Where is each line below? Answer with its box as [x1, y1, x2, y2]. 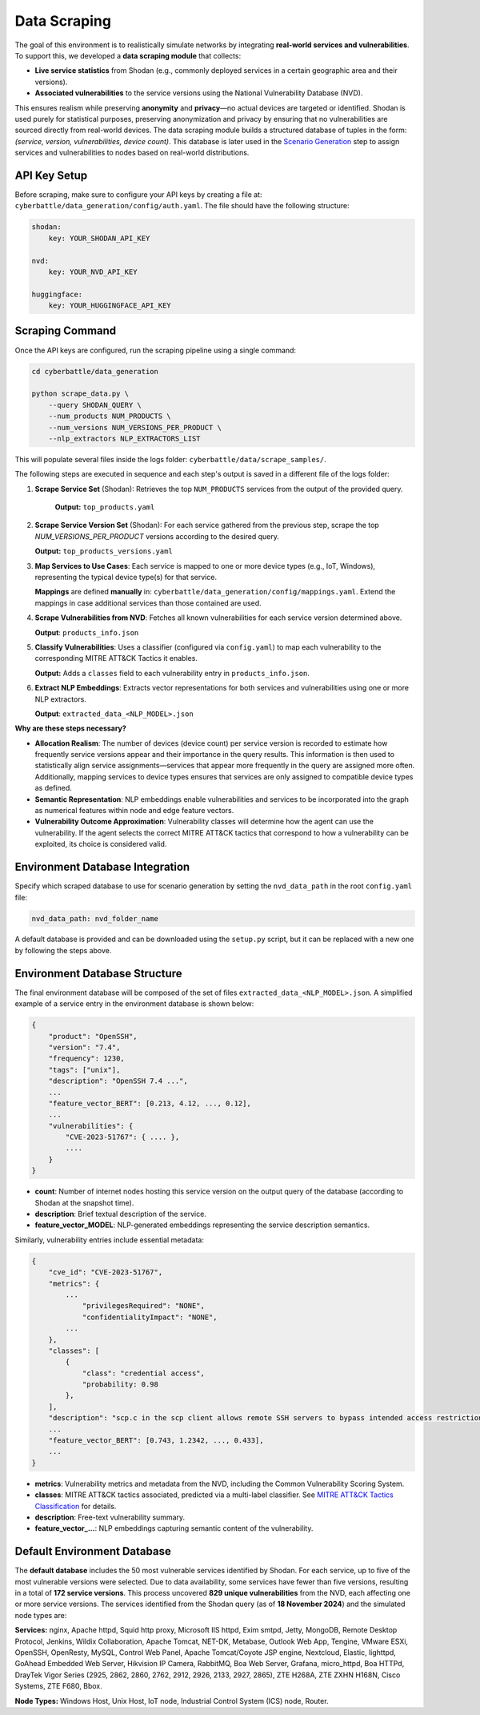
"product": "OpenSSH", [48, 1032, 138, 1041]
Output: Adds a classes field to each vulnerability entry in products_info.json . [34, 668, 310, 678]
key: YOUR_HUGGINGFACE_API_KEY [48, 301, 171, 310]
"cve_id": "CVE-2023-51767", [48, 1268, 163, 1277]
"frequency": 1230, [48, 1054, 126, 1063]
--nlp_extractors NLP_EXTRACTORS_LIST [48, 433, 201, 443]
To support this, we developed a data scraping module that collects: [14, 50, 242, 60]
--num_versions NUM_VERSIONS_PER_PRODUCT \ [48, 423, 222, 432]
